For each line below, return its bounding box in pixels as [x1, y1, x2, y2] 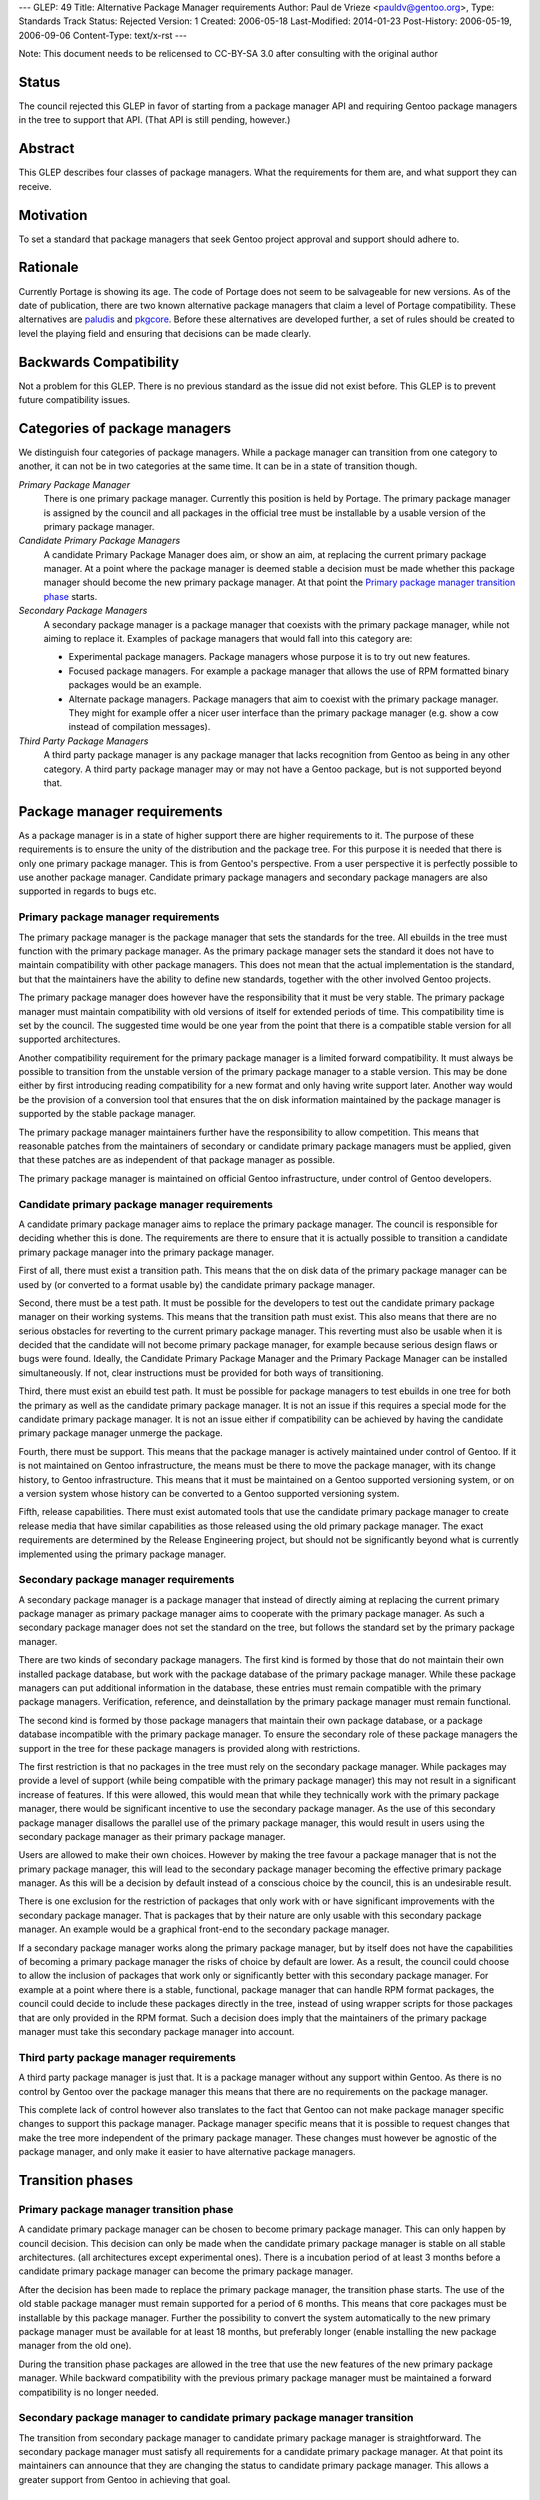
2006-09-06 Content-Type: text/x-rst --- [18, 29, 188, 41]
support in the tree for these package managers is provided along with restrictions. [18, 1742, 360, 1754]
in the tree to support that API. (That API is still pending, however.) [18, 114, 291, 126]
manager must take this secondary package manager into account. [18, 2026, 295, 2037]
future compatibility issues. [18, 394, 131, 406]
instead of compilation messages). [68, 721, 211, 733]
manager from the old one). [18, 2340, 132, 2352]
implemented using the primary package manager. [18, 1548, 227, 1560]
